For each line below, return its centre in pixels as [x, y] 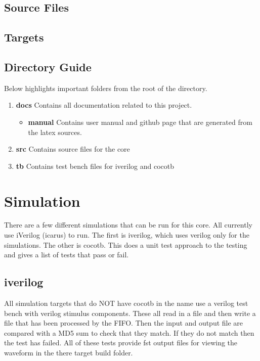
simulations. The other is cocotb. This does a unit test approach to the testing [126, 244]
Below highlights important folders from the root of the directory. [106, 88]
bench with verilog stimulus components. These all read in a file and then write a [130, 313]
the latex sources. [55, 132]
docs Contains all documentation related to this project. [104, 105]
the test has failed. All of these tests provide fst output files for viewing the [121, 343]
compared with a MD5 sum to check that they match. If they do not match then [129, 332]
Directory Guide [48, 66]
